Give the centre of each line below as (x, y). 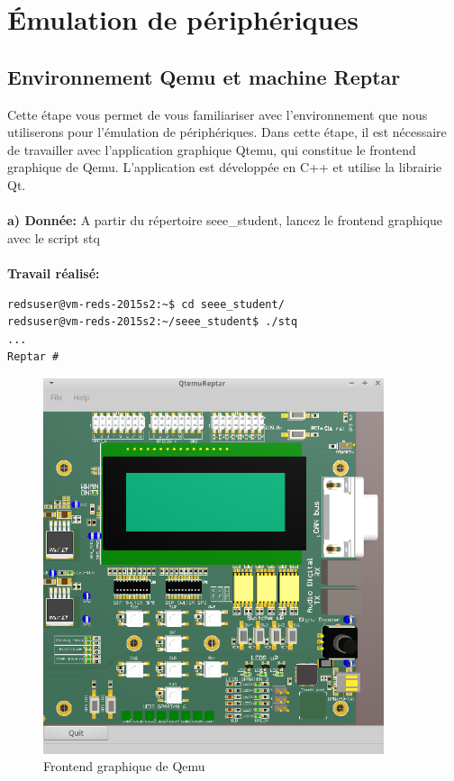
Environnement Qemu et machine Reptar (204, 76)
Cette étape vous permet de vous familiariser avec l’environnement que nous (218, 114)
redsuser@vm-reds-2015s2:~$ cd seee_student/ (146, 304)
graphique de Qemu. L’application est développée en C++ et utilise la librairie (225, 167)
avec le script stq (54, 237)
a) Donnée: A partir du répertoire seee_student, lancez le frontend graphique (225, 220)
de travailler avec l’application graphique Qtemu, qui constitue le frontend (212, 149)
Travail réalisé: (54, 272)
